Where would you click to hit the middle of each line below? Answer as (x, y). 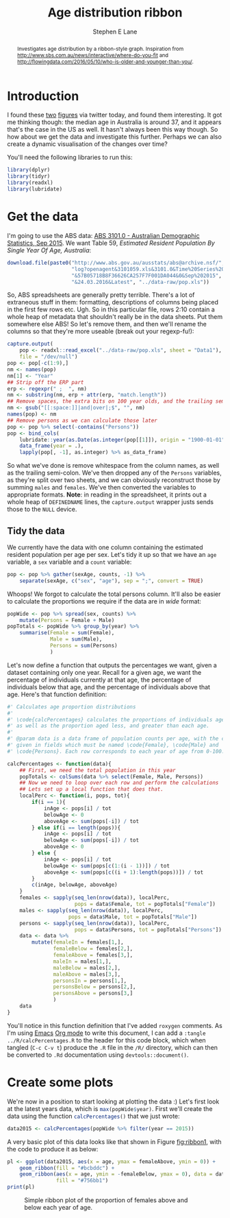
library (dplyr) (29, 170)
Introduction (43, 96)
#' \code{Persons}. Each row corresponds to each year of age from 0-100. (116, 751)
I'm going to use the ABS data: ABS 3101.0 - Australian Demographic (103, 235)
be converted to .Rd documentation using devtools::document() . (98, 1055)
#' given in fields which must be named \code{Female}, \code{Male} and (113, 745)
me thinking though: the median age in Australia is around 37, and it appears (114, 122)
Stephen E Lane (115, 32)
